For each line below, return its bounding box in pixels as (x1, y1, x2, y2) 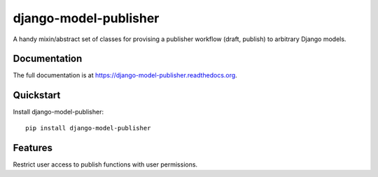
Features (13, 141, 52, 153)
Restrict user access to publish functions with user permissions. (13, 160, 198, 169)
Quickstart (13, 89, 61, 101)
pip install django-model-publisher (25, 124, 151, 132)
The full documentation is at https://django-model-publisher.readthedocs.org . (13, 71, 237, 79)
